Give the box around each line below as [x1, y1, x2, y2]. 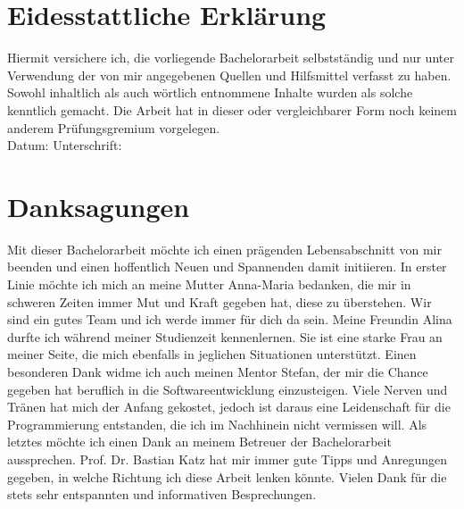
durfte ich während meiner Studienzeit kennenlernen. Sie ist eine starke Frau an [7, 327, 443, 346]
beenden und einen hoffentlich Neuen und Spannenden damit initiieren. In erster [7, 257, 447, 276]
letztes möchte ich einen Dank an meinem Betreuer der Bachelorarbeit [7, 432, 392, 451]
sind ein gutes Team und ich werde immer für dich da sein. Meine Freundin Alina [7, 310, 452, 329]
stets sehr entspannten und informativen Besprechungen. [7, 485, 317, 504]
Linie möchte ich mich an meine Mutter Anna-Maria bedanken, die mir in [7, 275, 411, 293]
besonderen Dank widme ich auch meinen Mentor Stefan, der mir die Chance [7, 362, 428, 380]
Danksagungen [7, 188, 190, 224]
